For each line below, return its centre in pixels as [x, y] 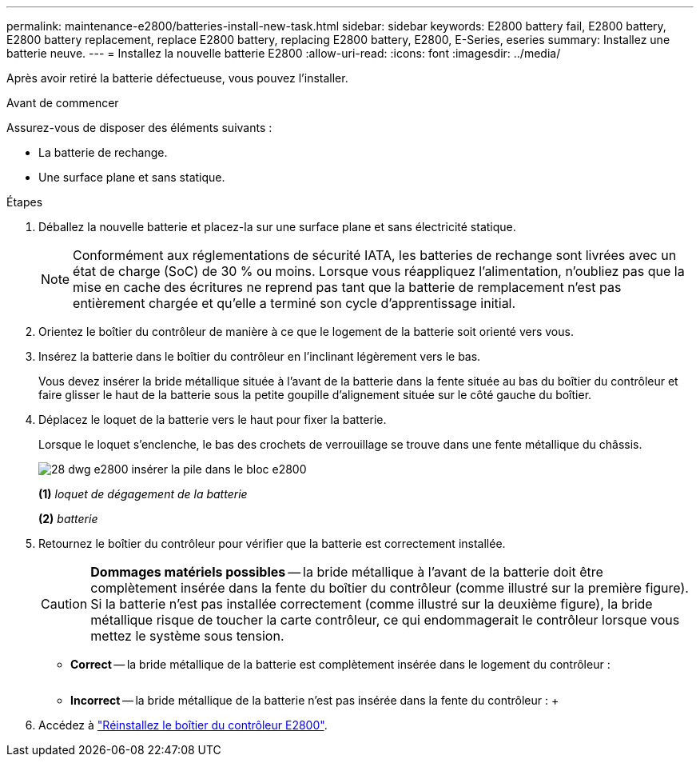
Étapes [25, 202]
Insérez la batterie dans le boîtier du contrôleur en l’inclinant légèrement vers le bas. [260, 356]
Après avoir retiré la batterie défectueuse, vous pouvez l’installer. [177, 78]
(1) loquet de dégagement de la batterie [143, 494]
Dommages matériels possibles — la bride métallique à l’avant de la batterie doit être [347, 572]
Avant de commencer [63, 103]
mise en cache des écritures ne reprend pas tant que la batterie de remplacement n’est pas [347, 287]
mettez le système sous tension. [187, 636]
